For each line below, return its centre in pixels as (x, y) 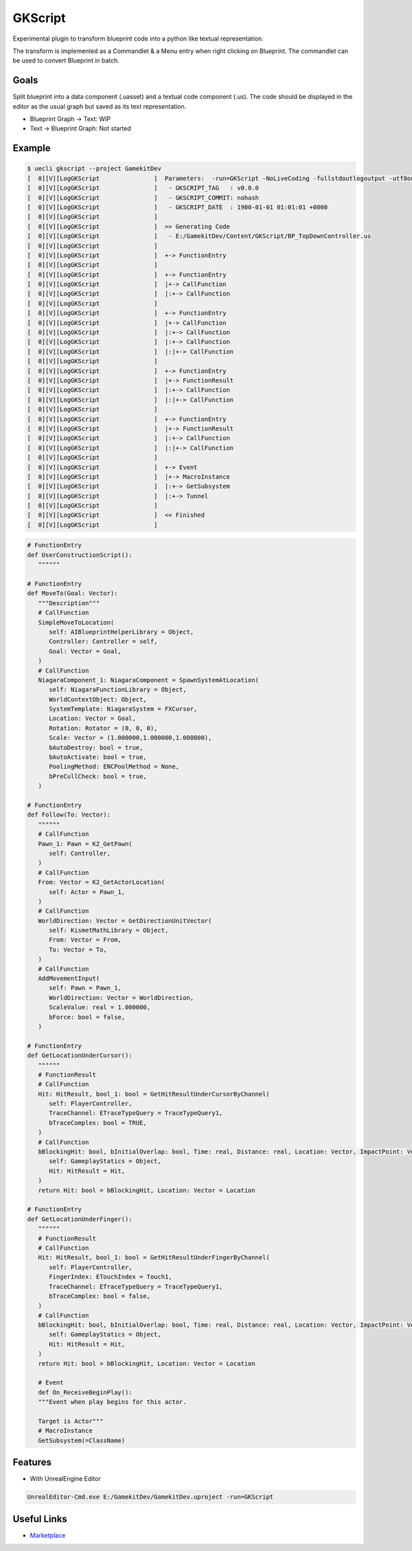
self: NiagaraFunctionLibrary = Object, (118, 690)
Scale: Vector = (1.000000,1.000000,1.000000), (130, 738)
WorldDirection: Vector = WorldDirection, (122, 998)
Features (32, 1463)
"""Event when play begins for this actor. (112, 1402)
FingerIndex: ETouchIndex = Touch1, (111, 1277)
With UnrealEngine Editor (65, 1479)
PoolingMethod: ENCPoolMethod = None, (114, 767)
